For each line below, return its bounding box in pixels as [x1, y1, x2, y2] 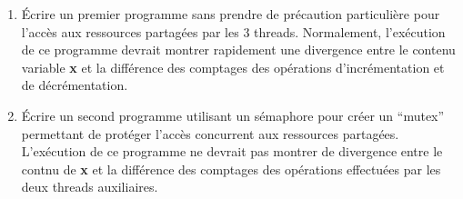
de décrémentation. [21, 75, 128, 95]
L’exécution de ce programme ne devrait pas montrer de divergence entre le [21, 142, 443, 161]
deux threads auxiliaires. [21, 177, 158, 196]
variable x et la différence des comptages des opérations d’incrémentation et [21, 57, 445, 76]
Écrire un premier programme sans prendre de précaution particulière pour [21, 5, 440, 23]
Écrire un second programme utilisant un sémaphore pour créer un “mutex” [21, 105, 445, 124]
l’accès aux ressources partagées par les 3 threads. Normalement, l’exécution [21, 22, 446, 41]
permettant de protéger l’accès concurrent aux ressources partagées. [21, 124, 399, 143]
